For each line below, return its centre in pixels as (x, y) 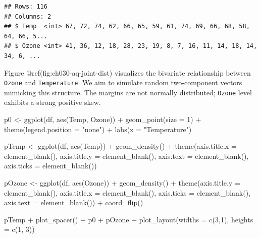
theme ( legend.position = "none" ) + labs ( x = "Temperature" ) (98, 129)
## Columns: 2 (28, 16)
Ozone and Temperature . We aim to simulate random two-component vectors (123, 82)
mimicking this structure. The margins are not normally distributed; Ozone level (128, 92)
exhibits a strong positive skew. (53, 102)
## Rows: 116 (26, 7)
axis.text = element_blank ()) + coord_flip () (74, 202)
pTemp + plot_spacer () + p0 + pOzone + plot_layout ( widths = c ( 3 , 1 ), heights (129, 219)
